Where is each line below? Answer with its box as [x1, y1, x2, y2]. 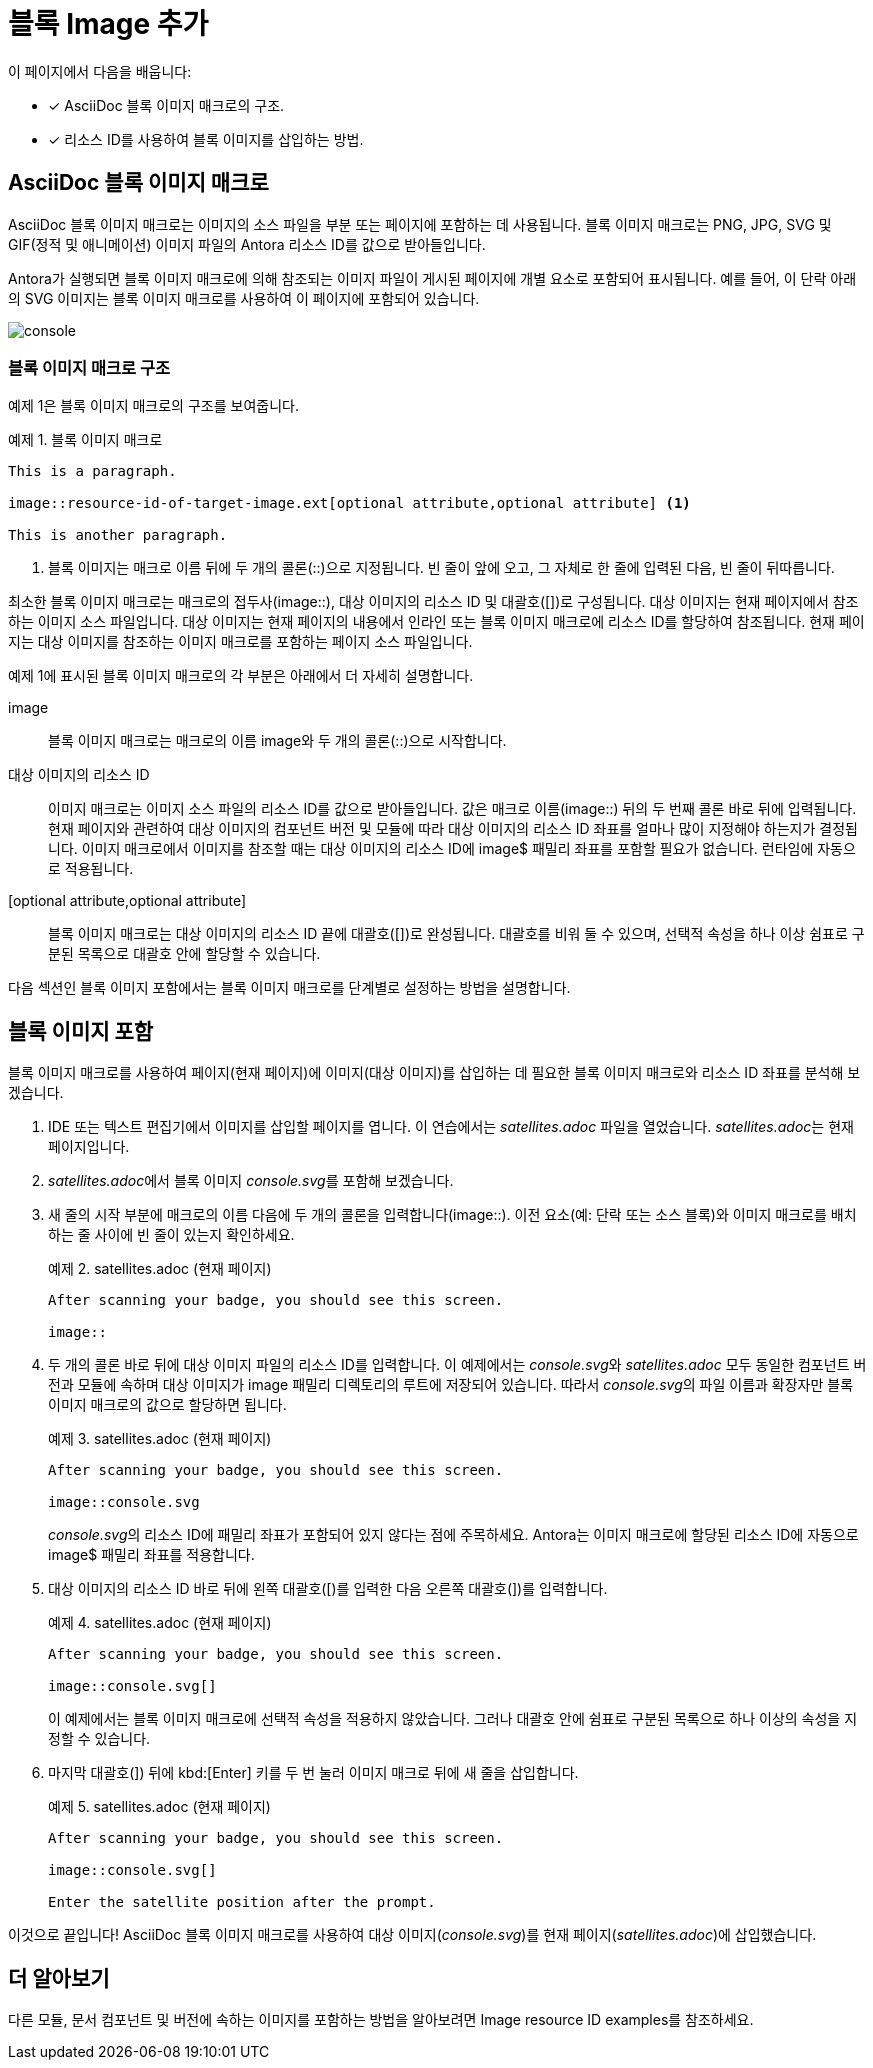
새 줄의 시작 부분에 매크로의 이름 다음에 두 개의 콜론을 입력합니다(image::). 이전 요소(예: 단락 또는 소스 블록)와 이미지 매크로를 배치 [48, 1206, 857, 1224]
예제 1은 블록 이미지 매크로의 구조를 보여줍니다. [8, 397, 299, 415]
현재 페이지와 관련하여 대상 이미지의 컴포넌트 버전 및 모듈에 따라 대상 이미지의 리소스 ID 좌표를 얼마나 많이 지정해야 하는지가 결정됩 [48, 820, 858, 838]
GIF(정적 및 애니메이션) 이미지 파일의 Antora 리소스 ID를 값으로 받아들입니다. [8, 235, 486, 253]
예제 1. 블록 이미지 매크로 [8, 431, 163, 449]
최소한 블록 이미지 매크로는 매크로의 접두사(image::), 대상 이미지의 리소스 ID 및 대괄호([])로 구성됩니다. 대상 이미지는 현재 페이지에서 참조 [8, 593, 859, 611]
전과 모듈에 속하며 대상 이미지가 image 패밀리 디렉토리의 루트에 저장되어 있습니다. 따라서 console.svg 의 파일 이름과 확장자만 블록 [48, 1376, 854, 1394]
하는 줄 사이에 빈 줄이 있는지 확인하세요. [48, 1226, 295, 1244]
